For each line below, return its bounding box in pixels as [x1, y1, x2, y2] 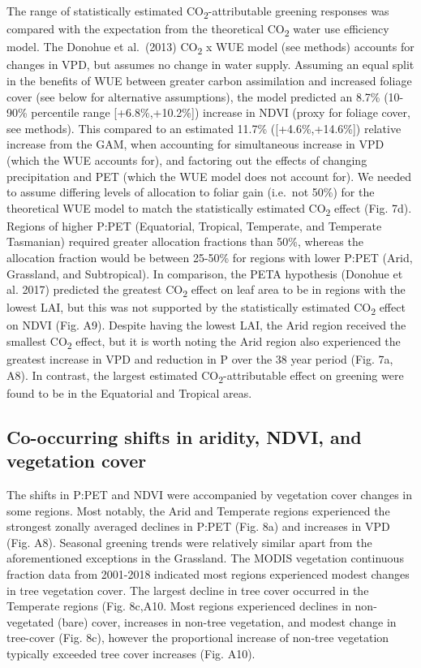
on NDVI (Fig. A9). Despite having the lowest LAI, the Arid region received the [6, 317, 406, 334]
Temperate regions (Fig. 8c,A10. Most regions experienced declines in [6, 597, 351, 614]
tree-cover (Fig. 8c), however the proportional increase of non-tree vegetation [6, 629, 389, 646]
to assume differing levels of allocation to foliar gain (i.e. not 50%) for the [6, 183, 375, 200]
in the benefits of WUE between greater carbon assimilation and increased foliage [6, 71, 412, 88]
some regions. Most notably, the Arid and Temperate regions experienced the [6, 502, 390, 519]
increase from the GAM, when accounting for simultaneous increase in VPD [6, 136, 384, 153]
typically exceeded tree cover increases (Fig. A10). [6, 645, 256, 662]
